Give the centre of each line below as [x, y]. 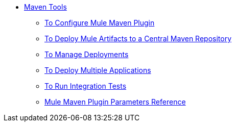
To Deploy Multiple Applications [98, 70]
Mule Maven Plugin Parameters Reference [115, 102]
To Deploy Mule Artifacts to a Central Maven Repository [138, 39]
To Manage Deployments [87, 54]
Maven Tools [45, 7]
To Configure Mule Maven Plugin [100, 23]
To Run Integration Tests [86, 86]
